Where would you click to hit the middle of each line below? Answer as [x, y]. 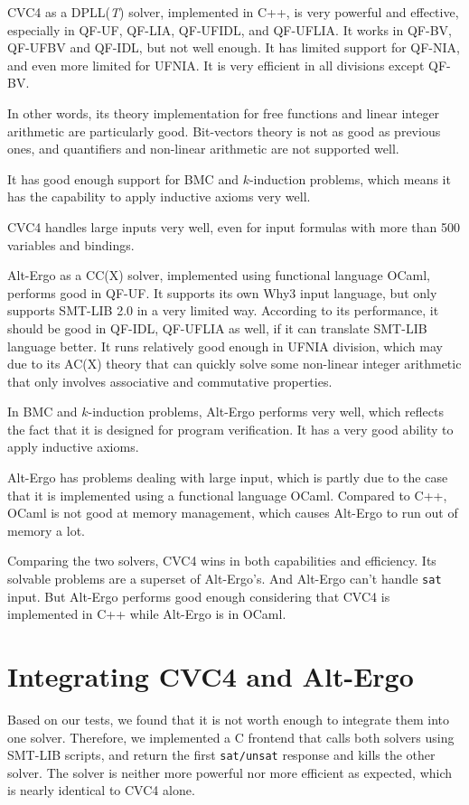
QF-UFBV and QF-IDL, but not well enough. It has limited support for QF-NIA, [234, 47]
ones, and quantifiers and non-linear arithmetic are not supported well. [203, 149]
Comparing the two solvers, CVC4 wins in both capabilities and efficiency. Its [222, 561]
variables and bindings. [71, 244]
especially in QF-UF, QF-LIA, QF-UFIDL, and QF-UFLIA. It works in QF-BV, [230, 29]
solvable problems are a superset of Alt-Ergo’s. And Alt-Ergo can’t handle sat [225, 579]
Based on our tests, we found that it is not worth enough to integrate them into [229, 719]
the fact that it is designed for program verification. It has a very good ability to [230, 429]
